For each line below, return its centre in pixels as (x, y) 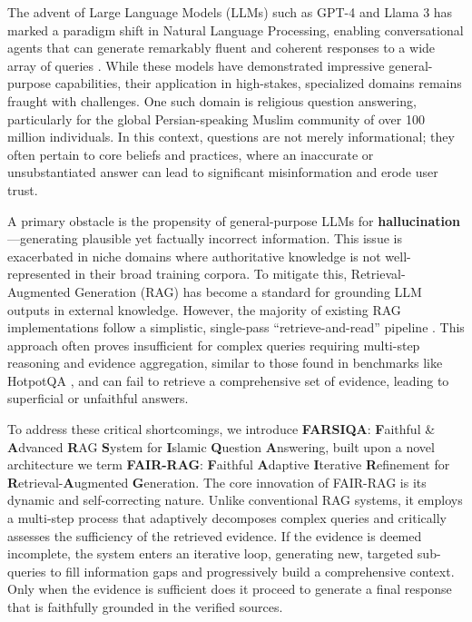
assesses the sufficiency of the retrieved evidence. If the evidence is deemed (215, 535)
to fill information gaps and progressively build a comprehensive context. (252, 571)
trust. (23, 189)
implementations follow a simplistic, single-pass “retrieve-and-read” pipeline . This (236, 327)
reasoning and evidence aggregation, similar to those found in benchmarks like (225, 363)
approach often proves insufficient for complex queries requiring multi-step (214, 345)
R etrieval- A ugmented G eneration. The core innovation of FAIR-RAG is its (217, 482)
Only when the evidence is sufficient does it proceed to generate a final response (230, 589)
